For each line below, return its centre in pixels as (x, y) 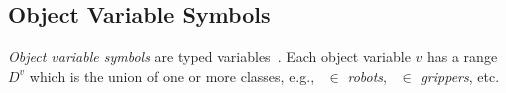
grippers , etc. (460, 75)
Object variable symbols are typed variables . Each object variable (209, 56)
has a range (462, 56)
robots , (367, 75)
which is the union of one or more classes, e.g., (172, 75)
